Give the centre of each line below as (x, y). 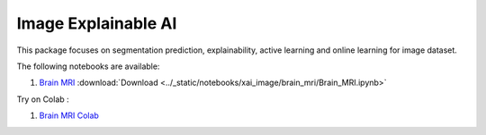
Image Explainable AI (97, 23)
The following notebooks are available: (88, 66)
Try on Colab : (43, 99)
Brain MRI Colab (69, 115)
